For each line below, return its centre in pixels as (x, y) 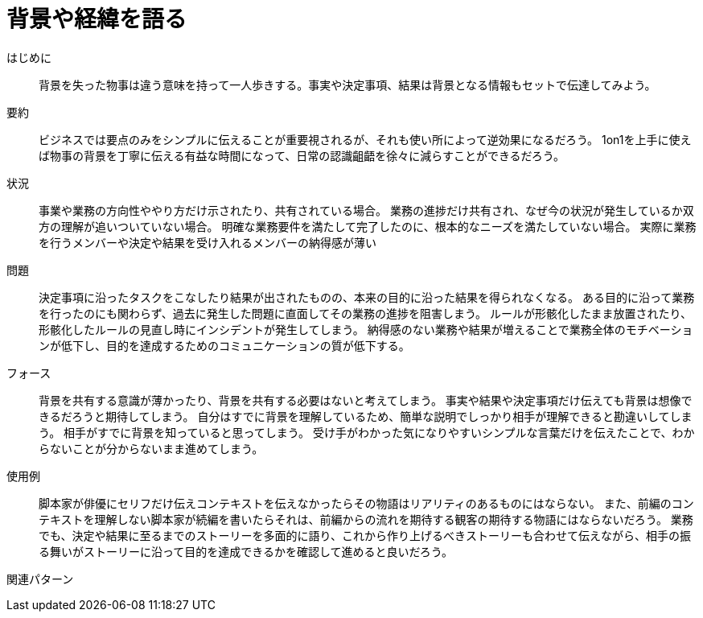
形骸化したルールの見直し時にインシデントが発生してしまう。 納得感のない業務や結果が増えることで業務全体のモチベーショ (366, 329)
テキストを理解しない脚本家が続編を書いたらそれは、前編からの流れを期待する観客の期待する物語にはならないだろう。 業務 (366, 519)
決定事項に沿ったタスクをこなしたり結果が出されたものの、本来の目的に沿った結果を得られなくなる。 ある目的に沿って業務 (367, 297)
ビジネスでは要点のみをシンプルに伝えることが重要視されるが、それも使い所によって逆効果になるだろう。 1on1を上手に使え (365, 139)
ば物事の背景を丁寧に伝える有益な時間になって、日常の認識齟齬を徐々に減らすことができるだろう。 (302, 155)
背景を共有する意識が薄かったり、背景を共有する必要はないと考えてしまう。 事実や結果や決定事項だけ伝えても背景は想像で (366, 400)
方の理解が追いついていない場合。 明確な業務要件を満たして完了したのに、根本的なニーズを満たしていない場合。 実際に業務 (368, 226)
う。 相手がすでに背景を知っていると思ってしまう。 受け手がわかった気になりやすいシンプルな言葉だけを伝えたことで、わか (367, 432)
